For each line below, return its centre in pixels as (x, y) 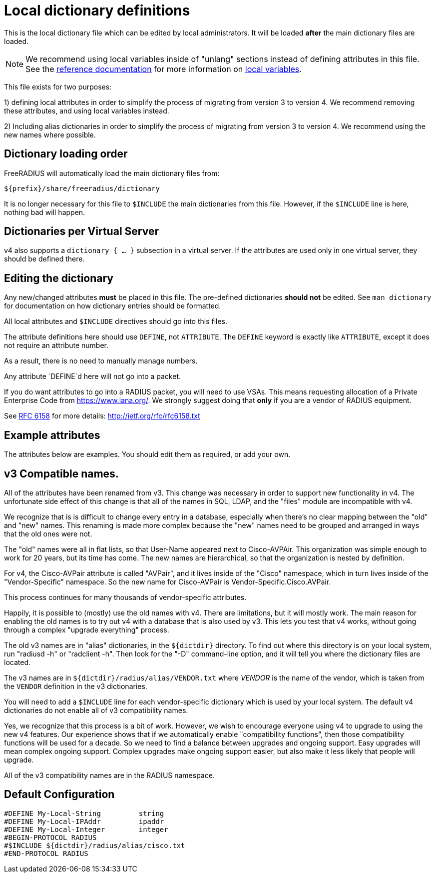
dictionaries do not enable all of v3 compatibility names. (96, 710)
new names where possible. (50, 134)
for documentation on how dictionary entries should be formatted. (113, 306)
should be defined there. (44, 259)
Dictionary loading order (66, 154)
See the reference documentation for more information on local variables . (164, 69)
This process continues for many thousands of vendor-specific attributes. (125, 597)
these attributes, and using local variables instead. (87, 110)
